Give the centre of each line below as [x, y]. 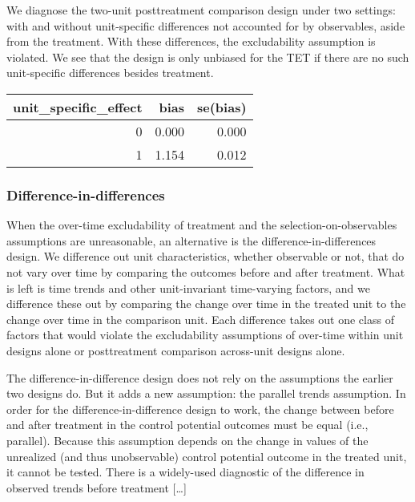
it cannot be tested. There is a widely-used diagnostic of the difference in [185, 472]
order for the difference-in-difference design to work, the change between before [200, 409]
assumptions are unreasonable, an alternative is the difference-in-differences [191, 240]
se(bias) [222, 107]
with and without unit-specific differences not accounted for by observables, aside [206, 25]
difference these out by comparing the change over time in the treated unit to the [206, 304]
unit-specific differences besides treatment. [110, 73]
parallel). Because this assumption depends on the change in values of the [187, 440]
